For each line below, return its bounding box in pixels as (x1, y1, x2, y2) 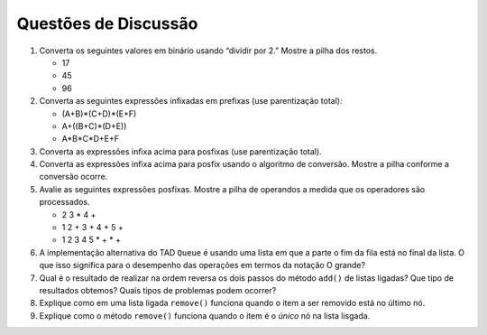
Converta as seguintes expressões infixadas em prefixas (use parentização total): (39, 96, 343, 107)
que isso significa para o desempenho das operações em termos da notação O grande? (39, 260, 365, 271)
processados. (39, 197, 90, 208)
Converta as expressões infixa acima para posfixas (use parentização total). (39, 145, 322, 157)
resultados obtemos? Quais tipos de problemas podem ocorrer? (39, 284, 277, 295)
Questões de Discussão (16, 14, 198, 33)
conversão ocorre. (39, 172, 108, 182)
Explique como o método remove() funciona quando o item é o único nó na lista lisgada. (39, 310, 371, 321)
